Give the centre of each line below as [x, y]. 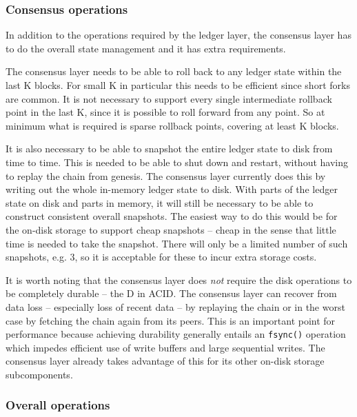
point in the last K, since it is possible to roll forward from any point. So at [165, 112]
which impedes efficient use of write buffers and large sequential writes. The [165, 347]
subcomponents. [39, 374]
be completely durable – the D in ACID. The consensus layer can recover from [171, 293]
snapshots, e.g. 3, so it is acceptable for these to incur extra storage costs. [161, 257]
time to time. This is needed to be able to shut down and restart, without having [177, 162]
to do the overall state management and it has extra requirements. [146, 48]
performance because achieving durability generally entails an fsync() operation [176, 334]
